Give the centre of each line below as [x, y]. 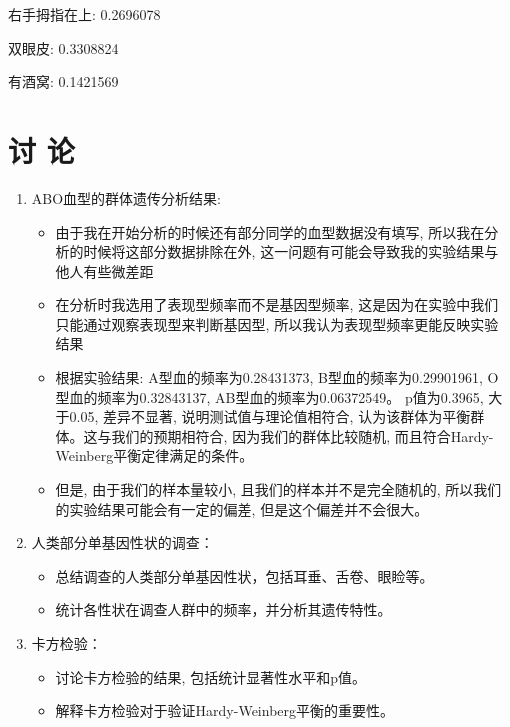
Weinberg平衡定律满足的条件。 [154, 455]
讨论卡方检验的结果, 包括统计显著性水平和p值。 [210, 676]
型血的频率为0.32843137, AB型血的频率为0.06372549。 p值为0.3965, [269, 396]
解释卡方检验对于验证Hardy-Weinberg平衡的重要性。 [225, 710]
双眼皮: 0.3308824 [63, 47]
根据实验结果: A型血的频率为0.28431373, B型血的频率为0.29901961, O [277, 377]
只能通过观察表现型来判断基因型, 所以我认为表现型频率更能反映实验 [277, 323]
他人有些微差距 [104, 270]
